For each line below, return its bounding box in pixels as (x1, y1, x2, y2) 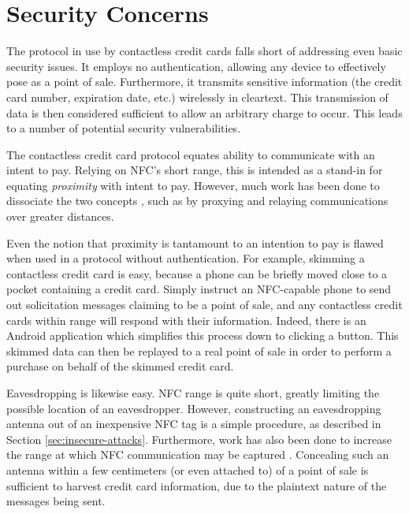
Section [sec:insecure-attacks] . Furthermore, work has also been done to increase (6, 430, 392, 447)
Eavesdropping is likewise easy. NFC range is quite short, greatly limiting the (6, 385, 380, 400)
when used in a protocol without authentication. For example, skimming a (6, 250, 365, 266)
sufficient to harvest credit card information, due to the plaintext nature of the (6, 477, 387, 494)
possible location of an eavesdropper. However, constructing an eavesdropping (6, 400, 381, 416)
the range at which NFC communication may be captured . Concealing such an (6, 446, 389, 463)
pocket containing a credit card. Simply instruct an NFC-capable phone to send (6, 281, 392, 297)
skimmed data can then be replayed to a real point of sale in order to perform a (6, 342, 392, 359)
